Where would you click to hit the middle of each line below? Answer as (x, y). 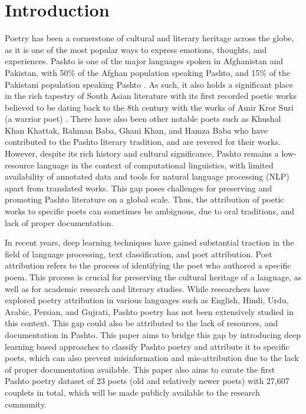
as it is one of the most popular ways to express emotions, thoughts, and (136, 49)
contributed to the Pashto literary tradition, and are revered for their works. (143, 142)
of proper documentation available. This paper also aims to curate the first (140, 369)
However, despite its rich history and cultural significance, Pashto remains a (142, 153)
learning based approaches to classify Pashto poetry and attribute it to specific (147, 346)
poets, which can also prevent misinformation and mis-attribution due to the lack (152, 358)
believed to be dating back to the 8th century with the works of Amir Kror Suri (149, 107)
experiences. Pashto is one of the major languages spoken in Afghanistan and (144, 61)
